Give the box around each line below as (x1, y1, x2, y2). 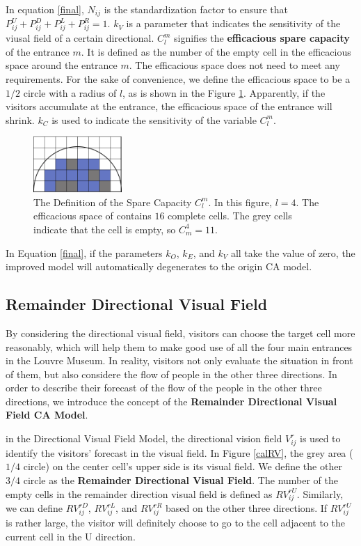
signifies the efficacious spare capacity (174, 31, 350, 45)
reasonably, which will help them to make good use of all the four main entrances (6, 339, 353, 354)
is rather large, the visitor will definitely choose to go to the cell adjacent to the (6, 515, 346, 530)
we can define (6, 501, 63, 515)
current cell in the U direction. (6, 529, 136, 543)
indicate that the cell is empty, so (33, 221, 176, 236)
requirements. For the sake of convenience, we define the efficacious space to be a (6, 71, 351, 86)
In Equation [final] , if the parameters (6, 245, 163, 260)
